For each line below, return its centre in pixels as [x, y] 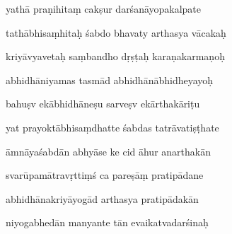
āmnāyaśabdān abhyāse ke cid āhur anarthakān [108, 151]
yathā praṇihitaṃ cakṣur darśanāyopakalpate [104, 8]
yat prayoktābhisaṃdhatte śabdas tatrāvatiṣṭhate [112, 127]
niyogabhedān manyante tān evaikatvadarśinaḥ [107, 222]
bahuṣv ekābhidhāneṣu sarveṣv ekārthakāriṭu [103, 104]
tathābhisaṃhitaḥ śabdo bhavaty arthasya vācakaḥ [116, 32]
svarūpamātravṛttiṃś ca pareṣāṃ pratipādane [105, 175]
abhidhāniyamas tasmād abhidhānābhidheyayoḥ [110, 80]
